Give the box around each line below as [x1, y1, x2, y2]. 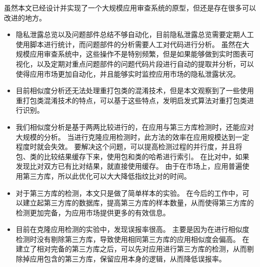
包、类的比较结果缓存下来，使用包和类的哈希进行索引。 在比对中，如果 [15, 151, 249, 161]
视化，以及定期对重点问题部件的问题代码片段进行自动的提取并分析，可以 [15, 58, 254, 69]
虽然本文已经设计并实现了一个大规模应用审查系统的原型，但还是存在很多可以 [4, 3, 256, 13]
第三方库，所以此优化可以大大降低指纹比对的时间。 [22, 170, 191, 181]
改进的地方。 [4, 12, 46, 23]
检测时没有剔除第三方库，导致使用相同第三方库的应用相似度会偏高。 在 [15, 233, 249, 244]
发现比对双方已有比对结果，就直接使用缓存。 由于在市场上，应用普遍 [15, 161, 242, 171]
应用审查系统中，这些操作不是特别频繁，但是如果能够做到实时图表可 [29, 49, 254, 59]
